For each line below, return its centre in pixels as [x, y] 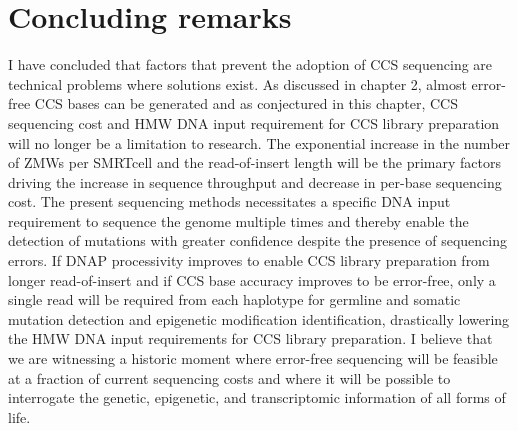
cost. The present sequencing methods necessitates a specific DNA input [229, 201]
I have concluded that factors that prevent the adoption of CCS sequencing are [250, 64]
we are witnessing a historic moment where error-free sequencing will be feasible [253, 358]
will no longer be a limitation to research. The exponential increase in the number [259, 142]
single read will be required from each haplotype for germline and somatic [234, 299]
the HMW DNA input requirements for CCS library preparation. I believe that [250, 338]
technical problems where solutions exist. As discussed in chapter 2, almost [237, 83]
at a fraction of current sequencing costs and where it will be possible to [229, 377]
